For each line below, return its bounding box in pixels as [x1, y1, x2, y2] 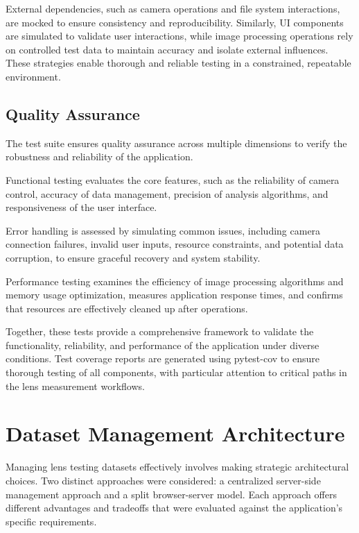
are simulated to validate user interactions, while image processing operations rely [6, 28, 353, 43]
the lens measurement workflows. [6, 378, 145, 393]
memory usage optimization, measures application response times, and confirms [6, 287, 343, 302]
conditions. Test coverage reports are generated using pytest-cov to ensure [6, 351, 319, 366]
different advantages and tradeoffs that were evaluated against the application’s [6, 500, 343, 515]
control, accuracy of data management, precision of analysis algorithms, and [6, 186, 329, 201]
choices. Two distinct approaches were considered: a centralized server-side [6, 473, 321, 487]
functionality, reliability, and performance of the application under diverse [6, 337, 319, 352]
